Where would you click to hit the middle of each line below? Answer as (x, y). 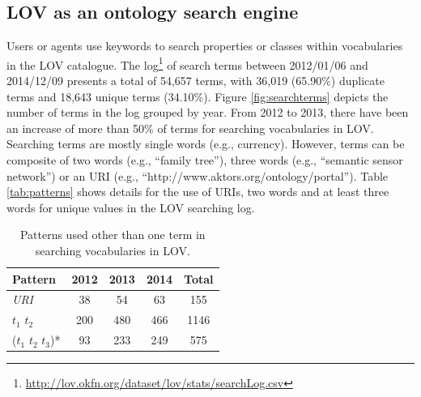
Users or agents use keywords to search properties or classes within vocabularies (205, 46)
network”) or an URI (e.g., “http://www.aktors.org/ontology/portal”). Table (198, 175)
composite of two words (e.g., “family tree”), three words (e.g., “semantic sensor (205, 160)
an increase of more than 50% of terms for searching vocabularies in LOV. (190, 128)
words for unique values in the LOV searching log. (131, 207)
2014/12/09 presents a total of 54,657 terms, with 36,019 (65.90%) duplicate (196, 81)
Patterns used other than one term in (113, 235)
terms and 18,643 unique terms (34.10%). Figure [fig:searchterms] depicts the (198, 96)
